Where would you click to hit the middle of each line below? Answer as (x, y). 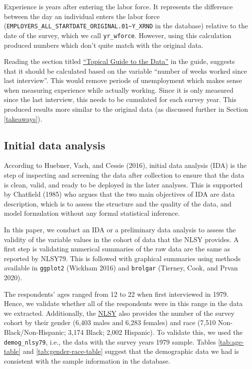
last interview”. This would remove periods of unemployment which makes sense (123, 80)
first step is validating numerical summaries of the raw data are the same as (117, 249)
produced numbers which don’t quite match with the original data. (104, 45)
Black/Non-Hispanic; (35, 332)
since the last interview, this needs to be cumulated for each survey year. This (120, 99)
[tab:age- (231, 341)
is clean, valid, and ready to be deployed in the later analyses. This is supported (123, 184)
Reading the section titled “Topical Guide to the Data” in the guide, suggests (119, 61)
